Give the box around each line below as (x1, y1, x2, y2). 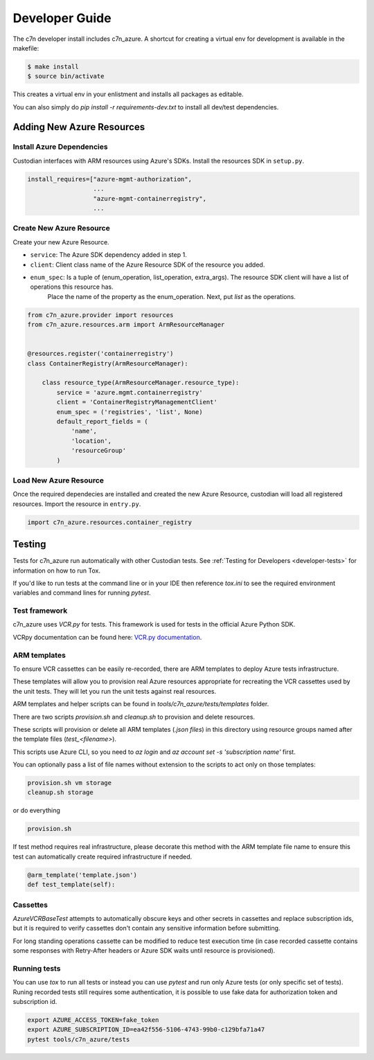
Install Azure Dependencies (12, 142, 108, 152)
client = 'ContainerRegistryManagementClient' (56, 398, 217, 406)
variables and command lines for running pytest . (12, 589, 152, 597)
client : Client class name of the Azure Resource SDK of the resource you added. (30, 260, 265, 269)
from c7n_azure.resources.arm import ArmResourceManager (27, 321, 225, 329)
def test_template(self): (27, 881, 116, 889)
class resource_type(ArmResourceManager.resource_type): (42, 379, 240, 387)
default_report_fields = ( (56, 417, 148, 425)
